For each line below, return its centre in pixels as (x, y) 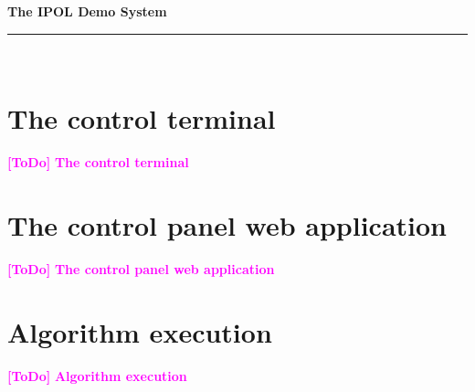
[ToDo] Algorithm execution (97, 375)
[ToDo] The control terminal (98, 162)
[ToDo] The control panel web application (141, 269)
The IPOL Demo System (87, 11)
